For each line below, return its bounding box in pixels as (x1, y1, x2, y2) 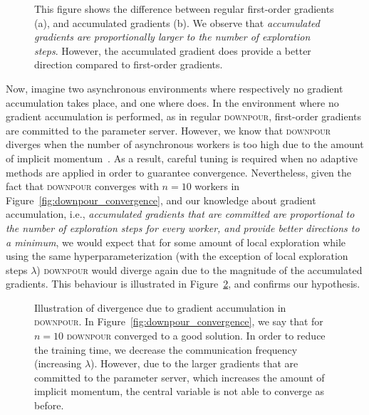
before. (34, 398, 64, 413)
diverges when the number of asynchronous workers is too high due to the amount (6, 137, 364, 152)
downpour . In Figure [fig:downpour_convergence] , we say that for (34, 314, 323, 329)
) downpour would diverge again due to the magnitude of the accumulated (36, 262, 363, 277)
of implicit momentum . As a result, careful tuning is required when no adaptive (6, 150, 358, 165)
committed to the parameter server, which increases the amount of (34, 369, 325, 384)
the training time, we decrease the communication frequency (34, 342, 298, 357)
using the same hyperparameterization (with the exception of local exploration (6, 248, 348, 263)
